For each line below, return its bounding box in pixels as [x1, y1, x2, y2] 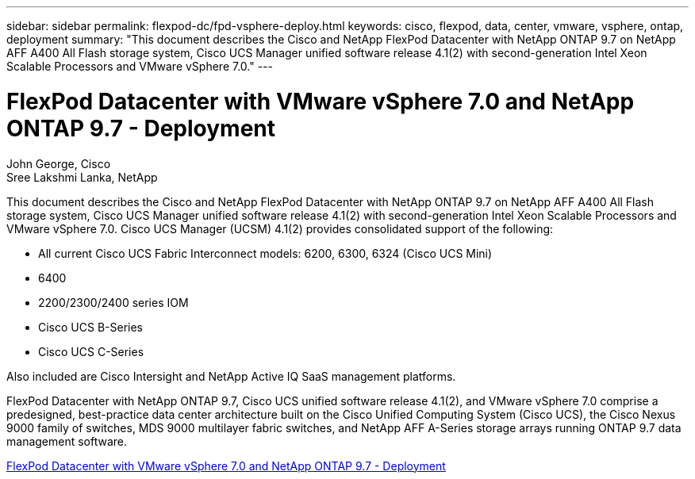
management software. [6, 434, 128, 448]
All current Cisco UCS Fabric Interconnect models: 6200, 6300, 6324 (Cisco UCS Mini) [38, 246, 493, 260]
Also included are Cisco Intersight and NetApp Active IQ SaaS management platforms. [6, 369, 456, 383]
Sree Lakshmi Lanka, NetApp [6, 170, 158, 184]
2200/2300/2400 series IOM [38, 295, 189, 309]
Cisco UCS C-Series [38, 344, 144, 358]
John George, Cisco [6, 156, 111, 171]
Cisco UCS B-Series [38, 320, 143, 334]
